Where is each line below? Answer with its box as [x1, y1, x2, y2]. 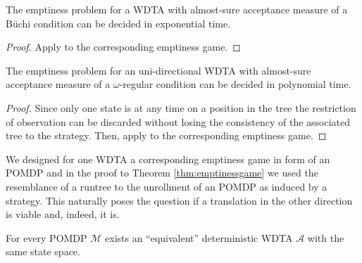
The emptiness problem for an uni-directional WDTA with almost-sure [6, 63, 311, 77]
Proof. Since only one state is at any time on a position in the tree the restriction [6, 100, 356, 115]
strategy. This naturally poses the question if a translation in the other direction [6, 193, 353, 207]
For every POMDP [6, 230, 87, 245]
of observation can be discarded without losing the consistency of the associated [6, 114, 351, 129]
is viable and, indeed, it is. [6, 207, 120, 222]
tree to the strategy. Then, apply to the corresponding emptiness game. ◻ [6, 128, 327, 143]
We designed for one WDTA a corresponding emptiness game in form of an [6, 151, 330, 166]
